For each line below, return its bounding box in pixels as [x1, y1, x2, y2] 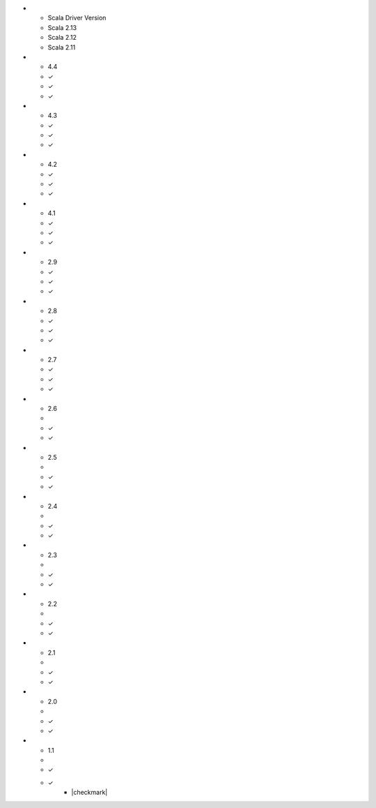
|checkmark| [71, 788, 108, 797]
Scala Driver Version [47, 14, 107, 22]
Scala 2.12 [47, 33, 77, 42]
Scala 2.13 [47, 23, 77, 31]
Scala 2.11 [47, 43, 76, 52]
